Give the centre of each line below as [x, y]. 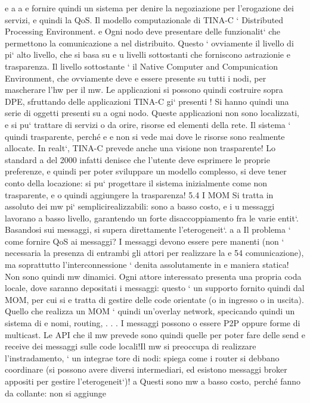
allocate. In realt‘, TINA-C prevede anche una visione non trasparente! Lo [140, 148]
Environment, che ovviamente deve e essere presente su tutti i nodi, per [136, 78]
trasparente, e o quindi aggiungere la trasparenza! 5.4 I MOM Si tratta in [139, 194]
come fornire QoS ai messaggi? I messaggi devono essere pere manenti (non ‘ [145, 241]
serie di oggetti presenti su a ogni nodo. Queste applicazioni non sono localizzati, [152, 113]
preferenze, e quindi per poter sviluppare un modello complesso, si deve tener [146, 171]
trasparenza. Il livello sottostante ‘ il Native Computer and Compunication [142, 66]
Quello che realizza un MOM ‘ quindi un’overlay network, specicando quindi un [150, 311]
